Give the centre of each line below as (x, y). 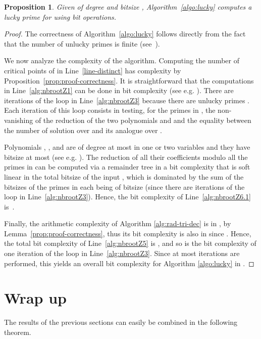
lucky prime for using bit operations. (60, 16)
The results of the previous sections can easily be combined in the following (121, 322)
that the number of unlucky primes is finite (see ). (82, 43)
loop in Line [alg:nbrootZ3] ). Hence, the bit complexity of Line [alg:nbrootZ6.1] (127, 197)
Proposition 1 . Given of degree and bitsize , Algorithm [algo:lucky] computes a (128, 7)
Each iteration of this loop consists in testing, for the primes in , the (110, 110)
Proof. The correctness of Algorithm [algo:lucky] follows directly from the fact (125, 34)
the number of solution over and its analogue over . (83, 130)
